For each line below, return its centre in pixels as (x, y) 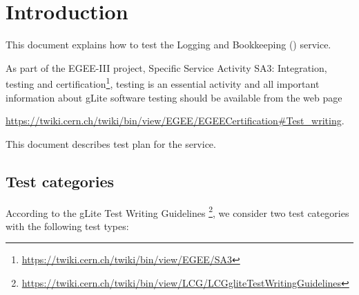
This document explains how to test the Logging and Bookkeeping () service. (168, 45)
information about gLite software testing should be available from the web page (174, 97)
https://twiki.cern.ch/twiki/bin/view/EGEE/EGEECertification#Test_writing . (175, 121)
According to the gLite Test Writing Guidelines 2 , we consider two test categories (177, 211)
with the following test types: (67, 226)
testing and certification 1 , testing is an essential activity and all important (163, 83)
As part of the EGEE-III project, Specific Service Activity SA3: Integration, (166, 67)
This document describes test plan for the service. (111, 143)
